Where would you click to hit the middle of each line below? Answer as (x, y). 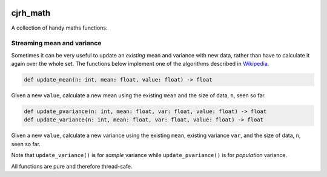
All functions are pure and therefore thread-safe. (72, 166)
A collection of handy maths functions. (59, 28)
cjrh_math (31, 13)
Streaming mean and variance (56, 43)
